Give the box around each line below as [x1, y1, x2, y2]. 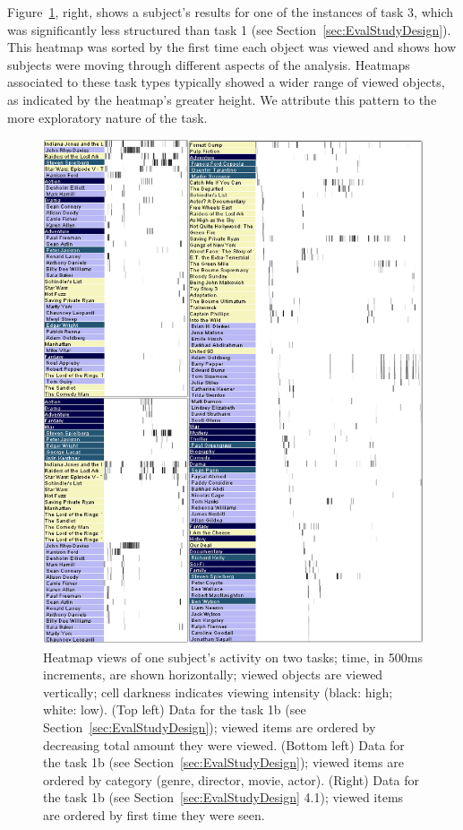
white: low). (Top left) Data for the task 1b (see [43, 700, 306, 719]
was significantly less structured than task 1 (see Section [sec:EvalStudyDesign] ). [7, 20, 451, 39]
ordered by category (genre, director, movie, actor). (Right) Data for [43, 770, 419, 789]
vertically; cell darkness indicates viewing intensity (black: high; [43, 682, 393, 701]
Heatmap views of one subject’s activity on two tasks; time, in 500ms [43, 647, 423, 666]
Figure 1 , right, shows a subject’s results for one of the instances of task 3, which [7, 3, 454, 21]
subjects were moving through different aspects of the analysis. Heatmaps [7, 55, 410, 73]
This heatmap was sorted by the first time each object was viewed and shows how [7, 38, 457, 56]
